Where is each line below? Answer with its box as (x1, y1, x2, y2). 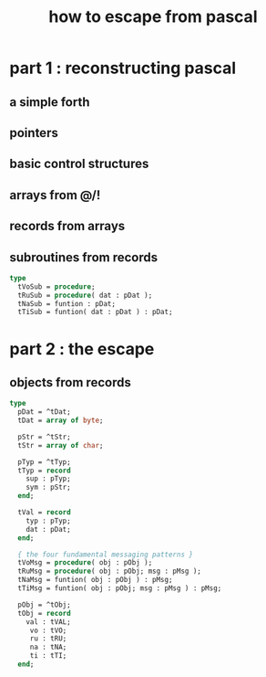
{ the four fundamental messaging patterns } (17, 550, 194, 559)
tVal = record (17, 508, 71, 517)
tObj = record (17, 608, 71, 618)
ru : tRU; (29, 634, 67, 643)
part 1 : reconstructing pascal (9, 58, 237, 79)
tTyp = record (17, 466, 71, 475)
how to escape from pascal (48, 6, 258, 27)
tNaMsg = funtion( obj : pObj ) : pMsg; (17, 576, 173, 585)
